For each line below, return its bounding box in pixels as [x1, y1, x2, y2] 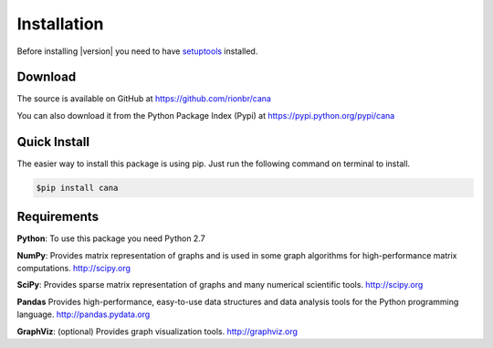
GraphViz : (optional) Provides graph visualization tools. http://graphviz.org [16, 325, 299, 337]
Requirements [16, 209, 100, 225]
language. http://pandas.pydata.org [16, 309, 151, 320]
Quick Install [16, 133, 90, 150]
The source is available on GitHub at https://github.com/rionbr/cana [16, 93, 271, 104]
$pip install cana [36, 183, 119, 193]
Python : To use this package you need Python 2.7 [16, 233, 205, 244]
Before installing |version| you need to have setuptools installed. [16, 46, 258, 57]
